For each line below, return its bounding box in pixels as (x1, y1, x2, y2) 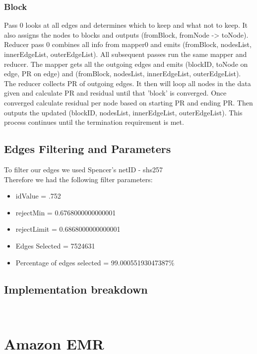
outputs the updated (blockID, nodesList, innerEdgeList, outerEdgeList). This (4, 107, 243, 117)
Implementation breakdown (4, 281, 148, 297)
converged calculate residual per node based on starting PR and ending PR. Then (4, 97, 253, 107)
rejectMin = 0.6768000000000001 (15, 207, 116, 217)
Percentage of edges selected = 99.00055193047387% (15, 257, 175, 267)
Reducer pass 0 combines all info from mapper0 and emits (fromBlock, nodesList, (4, 39, 252, 50)
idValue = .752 (15, 191, 61, 201)
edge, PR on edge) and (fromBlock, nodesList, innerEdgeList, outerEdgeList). (4, 68, 241, 79)
